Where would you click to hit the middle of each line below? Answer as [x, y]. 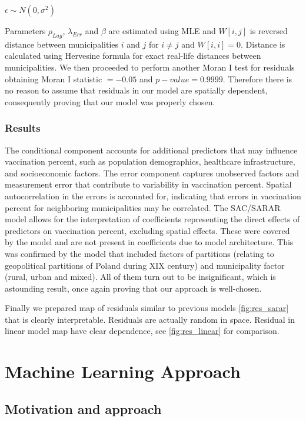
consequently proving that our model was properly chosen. [110, 101]
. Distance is [263, 44]
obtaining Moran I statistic [54, 78]
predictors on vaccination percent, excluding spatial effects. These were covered [147, 230]
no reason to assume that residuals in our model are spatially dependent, [136, 90]
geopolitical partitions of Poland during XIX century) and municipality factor [145, 265]
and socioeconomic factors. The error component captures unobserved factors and [152, 173]
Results [23, 128]
